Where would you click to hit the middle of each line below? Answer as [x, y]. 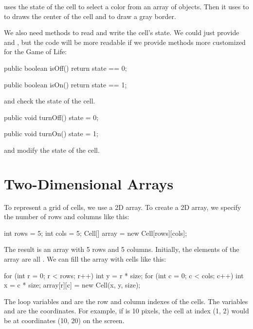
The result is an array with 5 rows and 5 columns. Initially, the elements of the [122, 249]
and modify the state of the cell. [52, 150]
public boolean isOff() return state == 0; [65, 68]
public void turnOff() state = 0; [51, 117]
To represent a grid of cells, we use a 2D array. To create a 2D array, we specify [123, 207]
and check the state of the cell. [50, 101]
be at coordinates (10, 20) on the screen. [64, 320]
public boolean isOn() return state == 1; [65, 84]
